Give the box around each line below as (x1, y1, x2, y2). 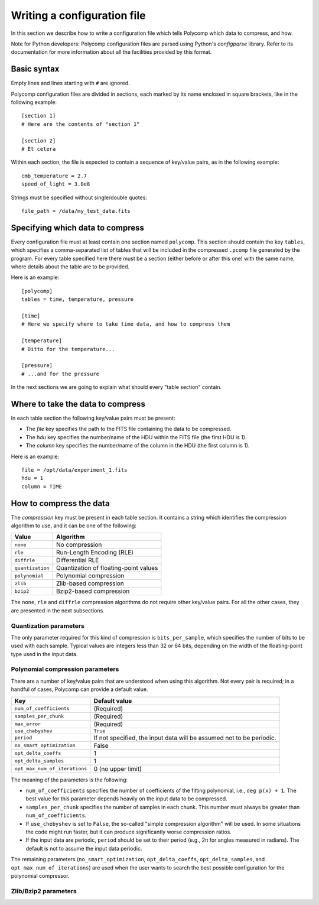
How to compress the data (11, 498, 110, 508)
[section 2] (21, 137, 56, 144)
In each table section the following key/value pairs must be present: (11, 414, 175, 421)
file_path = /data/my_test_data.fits (21, 207, 131, 214)
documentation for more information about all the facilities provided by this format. (11, 48, 212, 56)
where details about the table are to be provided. (11, 263, 130, 270)
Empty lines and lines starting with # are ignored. (11, 80, 130, 87)
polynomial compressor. (11, 872, 70, 879)
